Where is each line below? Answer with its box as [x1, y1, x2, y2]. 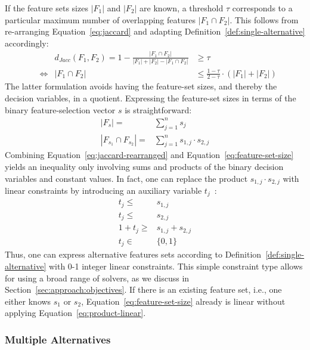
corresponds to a [232, 2, 293, 14]
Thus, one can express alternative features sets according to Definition [5, 248, 262, 261]
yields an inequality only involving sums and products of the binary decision [5, 160, 284, 172]
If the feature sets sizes [5, 2, 88, 14]
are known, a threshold [139, 2, 224, 14]
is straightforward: [125, 103, 192, 116]
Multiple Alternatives [5, 332, 111, 346]
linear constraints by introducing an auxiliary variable [5, 184, 202, 196]
